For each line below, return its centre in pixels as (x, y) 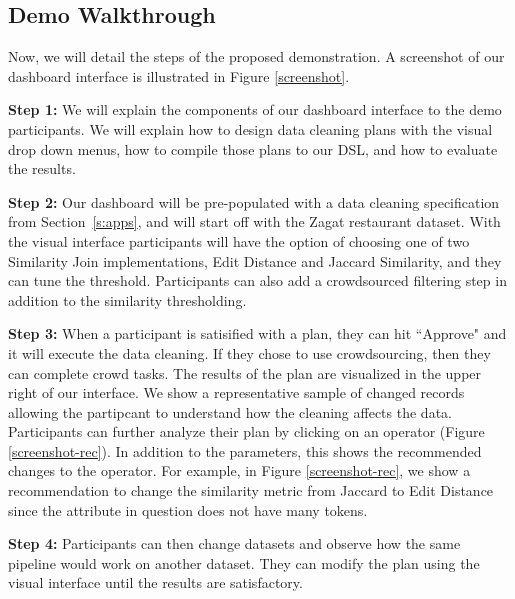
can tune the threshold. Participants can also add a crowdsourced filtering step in (257, 280)
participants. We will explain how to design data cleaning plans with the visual (250, 128)
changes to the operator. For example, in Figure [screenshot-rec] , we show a (239, 470)
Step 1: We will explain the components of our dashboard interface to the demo (255, 109)
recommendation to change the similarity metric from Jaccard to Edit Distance (251, 490)
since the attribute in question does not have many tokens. (188, 509)
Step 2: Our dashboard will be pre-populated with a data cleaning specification (254, 201)
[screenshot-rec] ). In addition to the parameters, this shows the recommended (245, 450)
